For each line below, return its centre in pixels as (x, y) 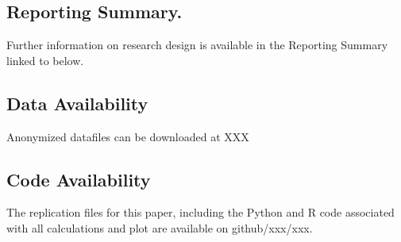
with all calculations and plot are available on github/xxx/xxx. (160, 227)
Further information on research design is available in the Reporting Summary (197, 45)
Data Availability (77, 103)
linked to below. (45, 60)
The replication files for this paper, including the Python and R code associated (200, 212)
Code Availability (79, 179)
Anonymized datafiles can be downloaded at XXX (128, 136)
